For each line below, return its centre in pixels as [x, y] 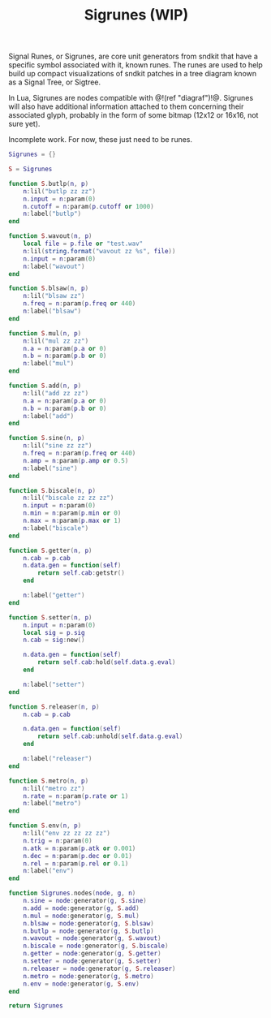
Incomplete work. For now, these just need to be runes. [101, 140]
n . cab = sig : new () [54, 640]
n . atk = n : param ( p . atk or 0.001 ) [80, 848]
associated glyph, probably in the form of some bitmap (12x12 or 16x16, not [133, 115]
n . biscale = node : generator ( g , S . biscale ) [96, 946]
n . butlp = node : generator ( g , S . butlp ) [88, 931]
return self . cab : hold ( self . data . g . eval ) [107, 662]
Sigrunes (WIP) [136, 15]
